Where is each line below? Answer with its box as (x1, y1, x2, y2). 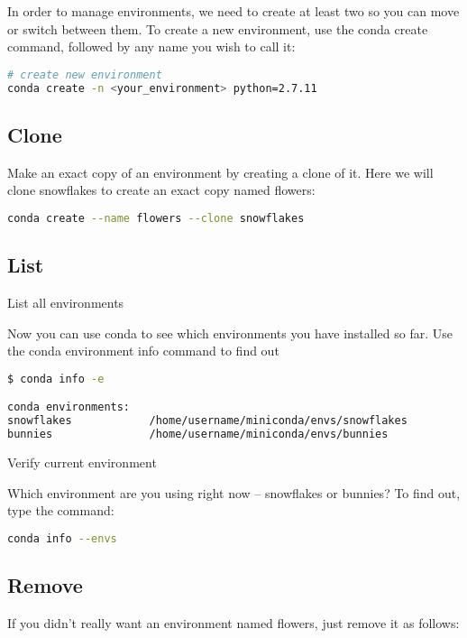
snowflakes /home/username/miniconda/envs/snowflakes (7, 414, 407, 428)
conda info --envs (7, 532, 117, 545)
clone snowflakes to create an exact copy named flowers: (7, 180, 316, 199)
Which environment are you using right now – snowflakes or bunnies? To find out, (7, 483, 461, 502)
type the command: (7, 501, 114, 520)
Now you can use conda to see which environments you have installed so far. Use (7, 323, 453, 342)
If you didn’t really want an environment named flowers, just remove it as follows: (7, 613, 460, 632)
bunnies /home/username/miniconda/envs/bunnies (7, 428, 389, 441)
